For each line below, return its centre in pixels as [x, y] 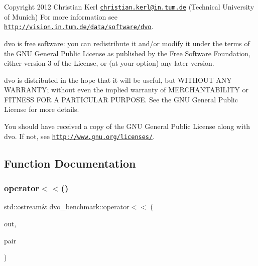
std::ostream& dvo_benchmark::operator [67, 207]
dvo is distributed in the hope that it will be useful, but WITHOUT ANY [118, 80]
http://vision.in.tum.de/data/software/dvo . [79, 26]
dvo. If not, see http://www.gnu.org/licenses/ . [80, 136]
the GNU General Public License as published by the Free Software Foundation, [127, 53]
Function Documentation [70, 163]
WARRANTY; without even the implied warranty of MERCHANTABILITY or [126, 90]
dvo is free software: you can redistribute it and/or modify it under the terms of [127, 43]
